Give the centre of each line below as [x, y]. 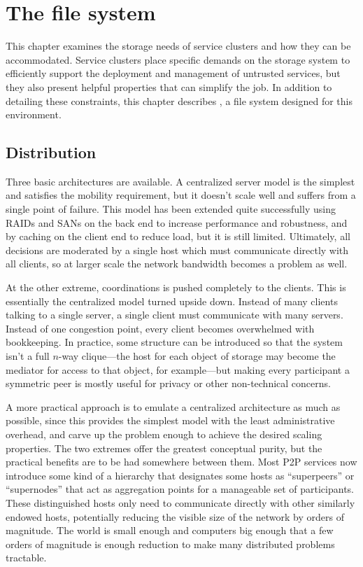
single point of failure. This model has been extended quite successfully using [171, 209]
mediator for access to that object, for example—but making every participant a [178, 369]
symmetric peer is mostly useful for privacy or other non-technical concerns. [168, 383]
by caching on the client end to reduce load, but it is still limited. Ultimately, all [178, 236]
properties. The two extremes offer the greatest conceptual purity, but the [164, 448]
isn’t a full [28, 356]
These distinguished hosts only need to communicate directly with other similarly [180, 502]
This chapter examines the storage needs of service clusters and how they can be [178, 46]
